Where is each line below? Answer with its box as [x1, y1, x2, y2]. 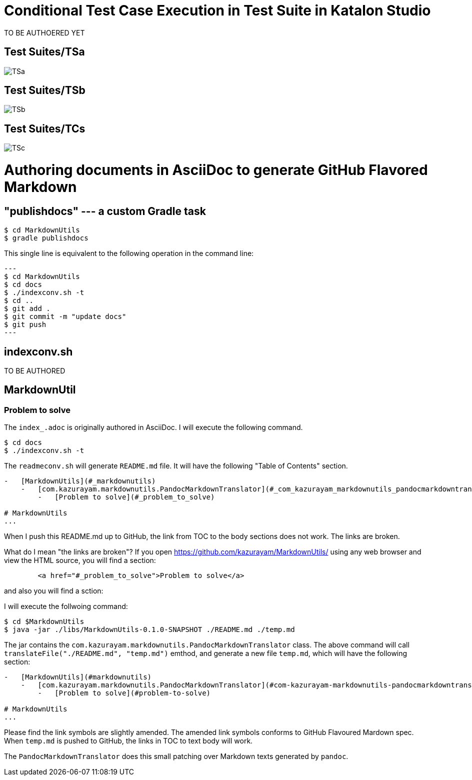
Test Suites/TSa [4, 45, 85, 58]
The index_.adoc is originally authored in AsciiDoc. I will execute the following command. [4, 423, 303, 432]
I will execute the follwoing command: [4, 602, 128, 611]
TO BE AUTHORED [4, 366, 65, 375]
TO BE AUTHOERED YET [4, 28, 85, 37]
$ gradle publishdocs [4, 234, 88, 242]
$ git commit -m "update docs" [4, 312, 126, 321]
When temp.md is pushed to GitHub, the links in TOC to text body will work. [4, 736, 253, 745]
